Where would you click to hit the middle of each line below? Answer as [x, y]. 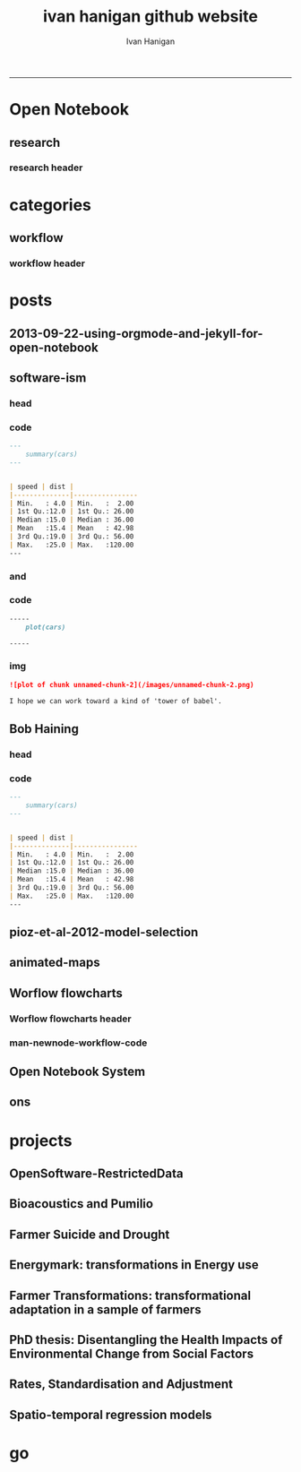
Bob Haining [44, 729]
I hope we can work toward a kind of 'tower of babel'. [116, 701]
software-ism [48, 378]
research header [46, 168]
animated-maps [55, 963]
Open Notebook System [77, 1072]
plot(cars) [46, 627]
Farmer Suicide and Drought [90, 1234]
